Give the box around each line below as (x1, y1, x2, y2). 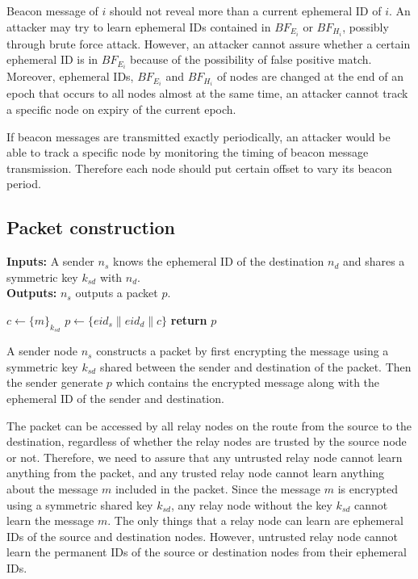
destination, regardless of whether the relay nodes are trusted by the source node (6, 433, 407, 450)
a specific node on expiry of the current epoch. (6, 101, 236, 118)
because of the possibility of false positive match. (130, 51, 372, 68)
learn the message (6, 512, 94, 529)
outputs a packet (75, 284, 158, 301)
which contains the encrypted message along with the (115, 374, 380, 391)
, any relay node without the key (170, 496, 332, 513)
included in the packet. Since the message (115, 480, 320, 497)
